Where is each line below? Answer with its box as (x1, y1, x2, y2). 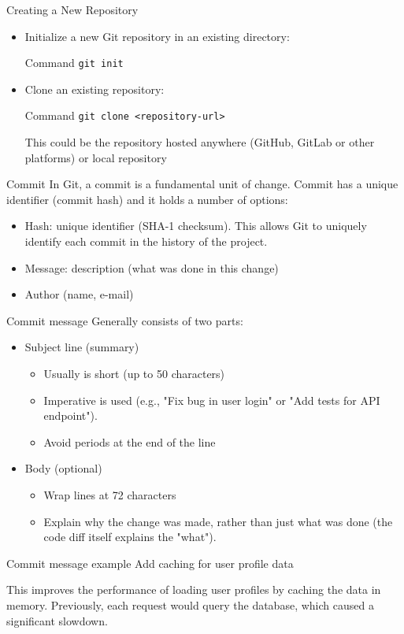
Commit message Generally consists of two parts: (6, 312, 243, 328)
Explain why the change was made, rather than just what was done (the (43, 513, 393, 529)
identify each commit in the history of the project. (24, 233, 268, 250)
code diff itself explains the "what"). (43, 528, 217, 545)
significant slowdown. (6, 612, 108, 628)
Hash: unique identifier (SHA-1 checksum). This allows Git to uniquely (24, 217, 367, 234)
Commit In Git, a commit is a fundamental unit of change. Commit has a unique (6, 176, 398, 192)
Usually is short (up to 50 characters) (43, 365, 225, 382)
